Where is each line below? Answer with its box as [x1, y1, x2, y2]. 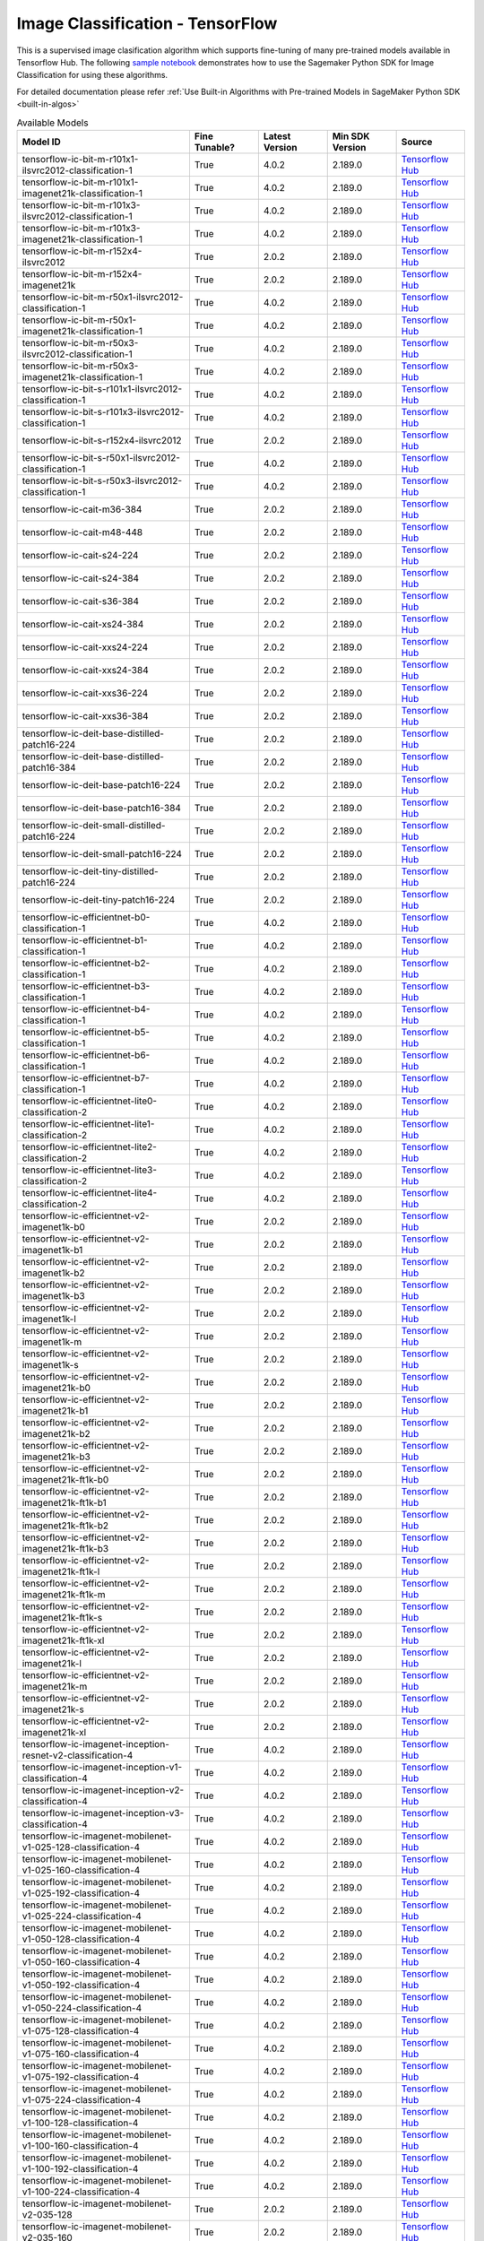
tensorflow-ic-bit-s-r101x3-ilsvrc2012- [22, 405, 185, 418]
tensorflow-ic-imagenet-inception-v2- [22, 1784, 185, 1796]
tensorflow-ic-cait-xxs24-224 [22, 641, 149, 653]
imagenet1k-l [22, 1312, 76, 1325]
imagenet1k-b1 [22, 1243, 83, 1256]
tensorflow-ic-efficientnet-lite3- [22, 1164, 157, 1176]
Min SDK [332, 130, 370, 143]
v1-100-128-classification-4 [22, 2116, 139, 2129]
